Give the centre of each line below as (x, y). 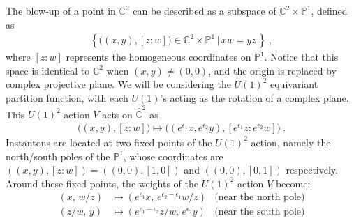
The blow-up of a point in (61, 10)
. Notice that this (301, 57)
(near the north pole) (260, 198)
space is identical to (48, 70)
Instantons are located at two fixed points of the (109, 142)
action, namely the (291, 142)
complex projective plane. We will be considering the (118, 84)
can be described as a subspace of (205, 10)
